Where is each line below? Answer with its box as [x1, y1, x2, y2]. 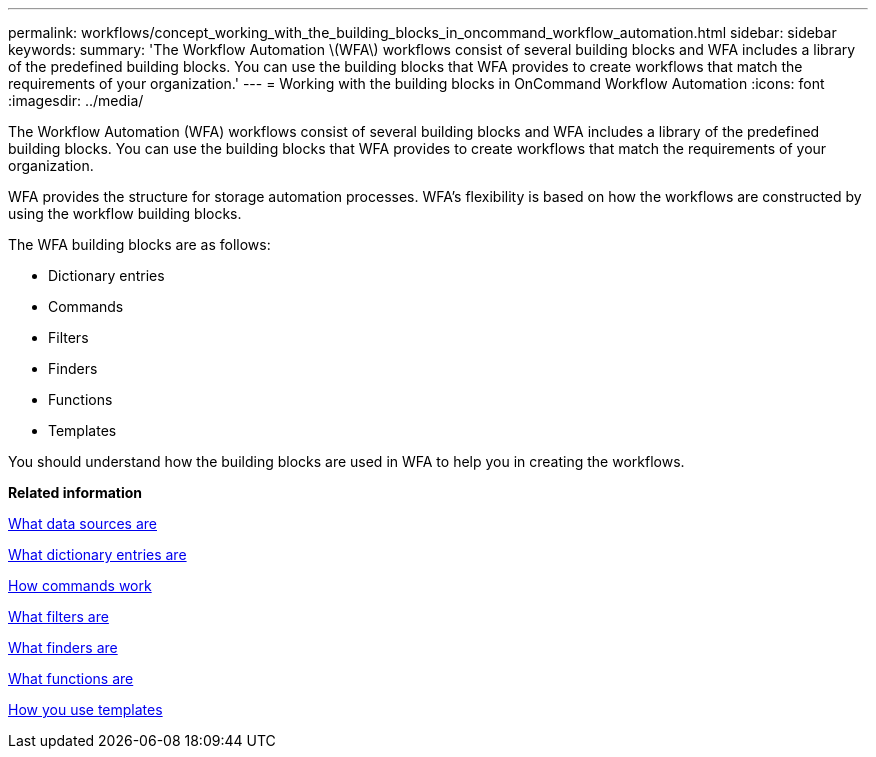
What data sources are [8, 515, 157, 532]
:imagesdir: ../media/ [8, 92, 144, 109]
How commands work [8, 577, 152, 594]
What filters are [8, 608, 109, 625]
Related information [8, 484, 143, 501]
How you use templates [8, 701, 163, 718]
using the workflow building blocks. [8, 205, 242, 222]
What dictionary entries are [8, 546, 187, 563]
